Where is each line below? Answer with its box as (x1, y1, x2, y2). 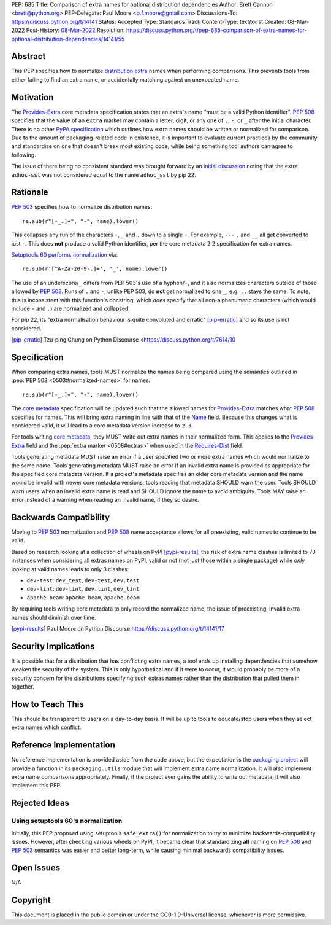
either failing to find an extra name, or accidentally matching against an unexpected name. (11, 76, 240, 83)
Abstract (11, 51, 46, 61)
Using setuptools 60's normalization (11, 817, 123, 825)
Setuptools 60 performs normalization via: (11, 251, 118, 258)
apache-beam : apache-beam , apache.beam (26, 593, 140, 601)
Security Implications (11, 641, 95, 651)
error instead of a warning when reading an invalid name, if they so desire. (11, 496, 199, 504)
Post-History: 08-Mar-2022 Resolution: (26, 26, 125, 34)
